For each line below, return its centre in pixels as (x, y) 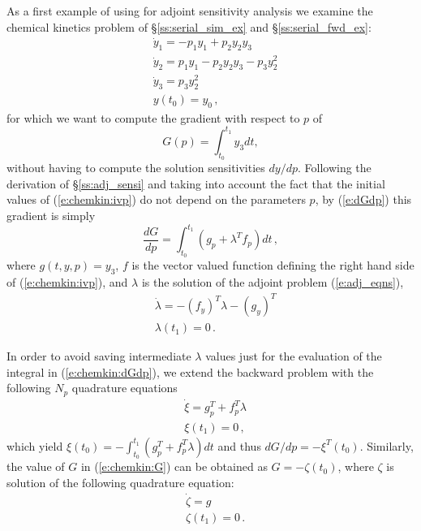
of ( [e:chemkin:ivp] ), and (67, 282)
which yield (35, 445)
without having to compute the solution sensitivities (136, 168)
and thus (239, 445)
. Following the (334, 168)
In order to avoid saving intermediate (99, 356)
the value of (36, 466)
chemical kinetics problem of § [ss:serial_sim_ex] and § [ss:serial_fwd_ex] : (189, 26)
